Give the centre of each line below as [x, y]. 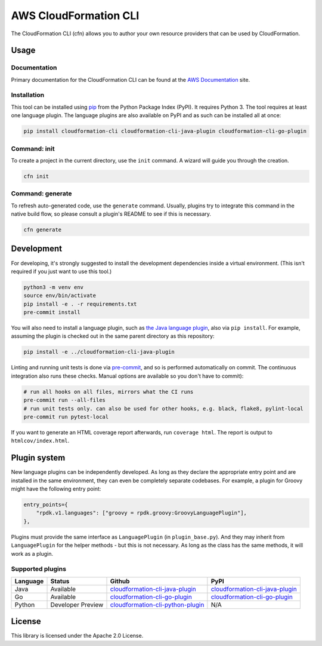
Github [120, 581]
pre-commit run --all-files [64, 400]
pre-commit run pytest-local [66, 417]
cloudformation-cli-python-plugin [157, 605]
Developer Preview [77, 605]
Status [60, 581]
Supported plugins [39, 569]
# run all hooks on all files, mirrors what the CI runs [109, 392]
